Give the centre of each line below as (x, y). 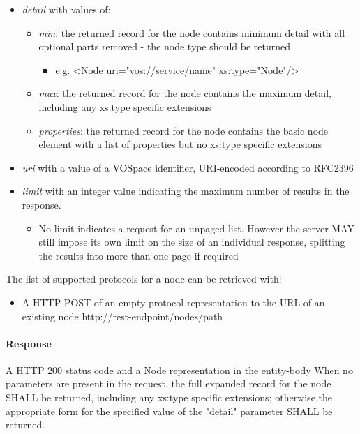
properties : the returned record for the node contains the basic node (183, 130)
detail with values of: (66, 9)
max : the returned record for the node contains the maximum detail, (185, 93)
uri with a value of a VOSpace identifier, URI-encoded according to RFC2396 (188, 167)
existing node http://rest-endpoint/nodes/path (122, 316)
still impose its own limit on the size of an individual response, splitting (192, 242)
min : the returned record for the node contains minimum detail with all (192, 32)
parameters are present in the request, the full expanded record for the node (168, 383)
